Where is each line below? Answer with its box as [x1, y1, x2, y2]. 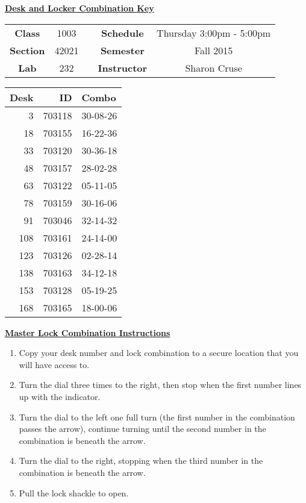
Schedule [101, 25, 144, 40]
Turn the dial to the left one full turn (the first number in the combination [19, 410, 295, 423]
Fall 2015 [194, 43, 233, 57]
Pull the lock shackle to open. [19, 486, 129, 499]
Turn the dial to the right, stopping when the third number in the [19, 454, 263, 467]
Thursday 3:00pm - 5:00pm [157, 25, 271, 40]
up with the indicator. [19, 390, 101, 402]
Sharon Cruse [185, 60, 242, 75]
